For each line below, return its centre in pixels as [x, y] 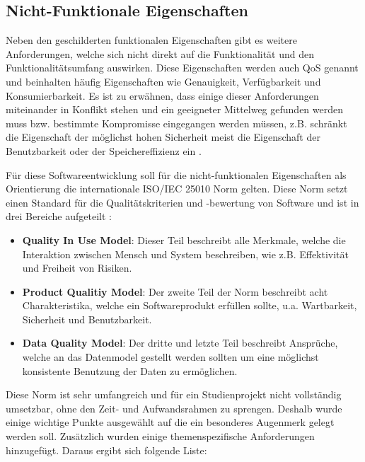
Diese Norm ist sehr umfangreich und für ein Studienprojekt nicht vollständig [174, 394]
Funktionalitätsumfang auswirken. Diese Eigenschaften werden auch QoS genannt [182, 68]
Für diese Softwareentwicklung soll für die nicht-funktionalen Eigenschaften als [176, 174]
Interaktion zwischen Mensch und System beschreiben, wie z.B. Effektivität [185, 254]
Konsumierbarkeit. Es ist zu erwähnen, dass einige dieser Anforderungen [162, 95]
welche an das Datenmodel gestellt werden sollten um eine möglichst [170, 357]
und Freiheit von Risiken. [77, 268]
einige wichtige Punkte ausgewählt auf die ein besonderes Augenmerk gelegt [170, 422]
